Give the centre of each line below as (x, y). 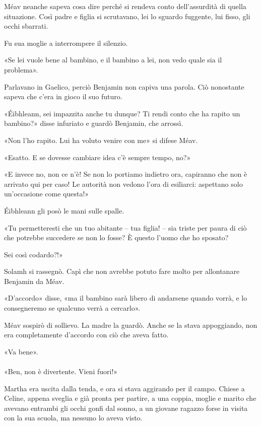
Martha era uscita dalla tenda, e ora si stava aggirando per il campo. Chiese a (124, 388)
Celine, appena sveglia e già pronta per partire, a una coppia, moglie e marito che (130, 398)
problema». (21, 69)
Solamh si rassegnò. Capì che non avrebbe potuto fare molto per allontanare (122, 271)
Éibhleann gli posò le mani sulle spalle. (64, 210)
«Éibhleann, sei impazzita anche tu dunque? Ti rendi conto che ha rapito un (122, 113)
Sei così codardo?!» (34, 254)
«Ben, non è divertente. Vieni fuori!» (61, 371)
